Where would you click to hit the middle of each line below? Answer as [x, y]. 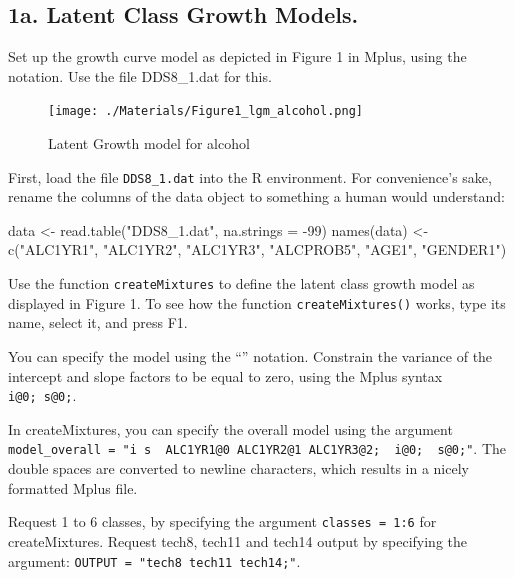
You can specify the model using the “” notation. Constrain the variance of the [250, 355]
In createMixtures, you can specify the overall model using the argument [230, 428]
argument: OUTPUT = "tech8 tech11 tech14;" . [154, 560]
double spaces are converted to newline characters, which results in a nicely [238, 468]
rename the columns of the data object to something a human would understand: [256, 196]
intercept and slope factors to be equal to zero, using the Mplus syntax [225, 375]
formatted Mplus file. [73, 487]
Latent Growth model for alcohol [149, 143]
